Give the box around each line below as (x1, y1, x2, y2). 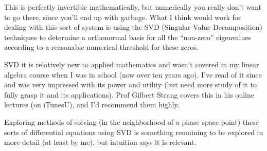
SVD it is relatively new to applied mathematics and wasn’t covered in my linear (4, 59, 259, 69)
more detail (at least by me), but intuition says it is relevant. (4, 137, 197, 147)
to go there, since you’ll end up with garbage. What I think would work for (4, 11, 241, 22)
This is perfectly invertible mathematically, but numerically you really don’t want (4, 2, 262, 12)
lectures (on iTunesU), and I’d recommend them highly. (4, 99, 180, 110)
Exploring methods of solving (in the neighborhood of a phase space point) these (4, 116, 259, 127)
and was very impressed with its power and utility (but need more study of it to (4, 79, 257, 90)
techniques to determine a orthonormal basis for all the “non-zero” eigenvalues (4, 31, 251, 42)
